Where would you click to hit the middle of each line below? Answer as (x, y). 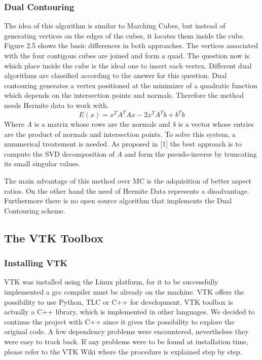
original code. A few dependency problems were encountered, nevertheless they (126, 331)
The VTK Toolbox (54, 238)
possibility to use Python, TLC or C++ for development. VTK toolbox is (119, 301)
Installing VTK (36, 263)
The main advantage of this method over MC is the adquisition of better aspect (128, 181)
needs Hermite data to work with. (57, 105)
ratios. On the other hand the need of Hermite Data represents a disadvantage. (127, 190)
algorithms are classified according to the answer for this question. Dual (116, 75)
